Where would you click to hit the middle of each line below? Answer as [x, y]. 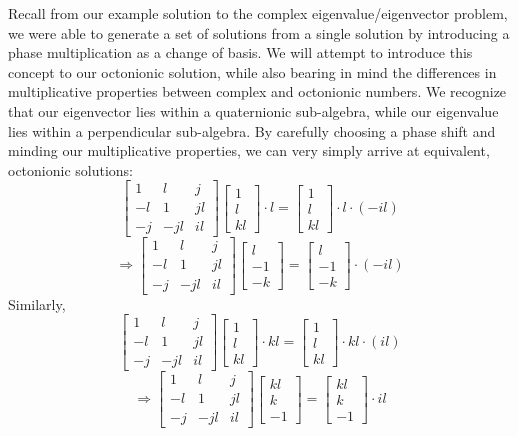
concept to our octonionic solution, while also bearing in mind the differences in [252, 71]
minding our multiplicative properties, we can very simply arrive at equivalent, [249, 150]
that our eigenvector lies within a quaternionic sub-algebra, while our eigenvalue [253, 110]
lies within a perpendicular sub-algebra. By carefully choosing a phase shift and [252, 130]
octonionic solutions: [71, 169]
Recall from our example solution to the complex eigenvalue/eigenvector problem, [258, 13]
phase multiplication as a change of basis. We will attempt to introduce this [240, 52]
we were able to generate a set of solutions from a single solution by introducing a [259, 32]
